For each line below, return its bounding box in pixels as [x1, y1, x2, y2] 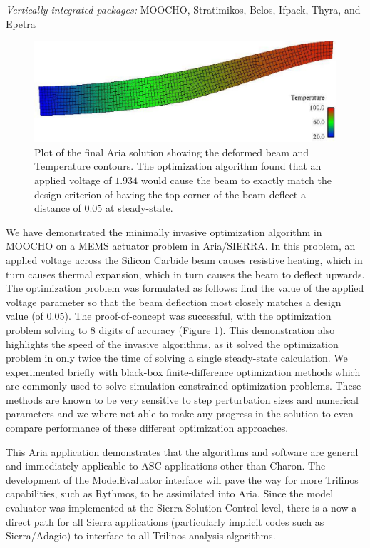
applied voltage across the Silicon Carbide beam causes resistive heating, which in [6, 252, 363, 267]
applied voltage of [34, 172, 112, 187]
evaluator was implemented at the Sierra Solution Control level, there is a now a [6, 500, 357, 515]
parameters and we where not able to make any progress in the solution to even [6, 406, 354, 421]
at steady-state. [106, 201, 173, 215]
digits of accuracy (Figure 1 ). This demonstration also [98, 322, 335, 337]
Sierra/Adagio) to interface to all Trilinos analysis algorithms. [6, 528, 276, 543]
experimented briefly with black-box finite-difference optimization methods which [6, 364, 361, 379]
